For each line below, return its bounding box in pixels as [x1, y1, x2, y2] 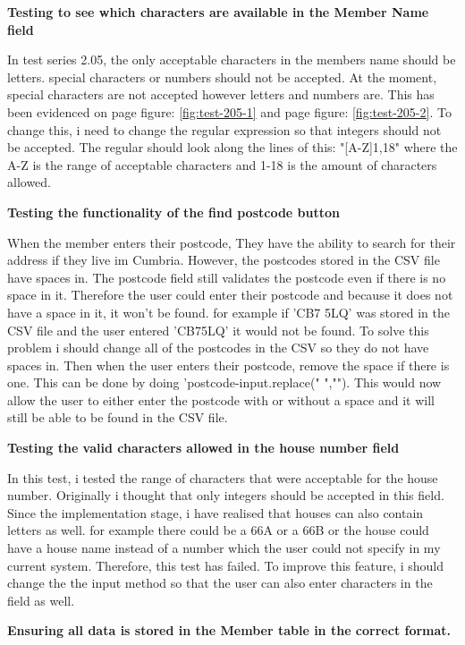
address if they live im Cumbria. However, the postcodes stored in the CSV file [7, 250, 440, 269]
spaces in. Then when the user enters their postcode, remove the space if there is [7, 355, 450, 374]
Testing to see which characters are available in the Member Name [7, 3, 429, 21]
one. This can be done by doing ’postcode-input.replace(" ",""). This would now [7, 373, 442, 392]
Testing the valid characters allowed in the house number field [7, 438, 400, 457]
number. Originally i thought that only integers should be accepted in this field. [7, 486, 444, 505]
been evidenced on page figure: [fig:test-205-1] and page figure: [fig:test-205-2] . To [7, 102, 452, 121]
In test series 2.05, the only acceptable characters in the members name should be [7, 50, 456, 69]
